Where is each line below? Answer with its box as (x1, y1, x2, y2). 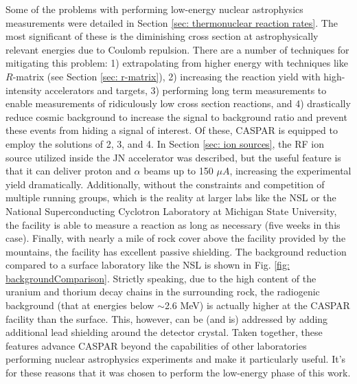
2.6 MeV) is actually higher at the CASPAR (164, 298, 350, 313)
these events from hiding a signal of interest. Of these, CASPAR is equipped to (5, 123, 338, 137)
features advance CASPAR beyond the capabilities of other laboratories (5, 338, 307, 352)
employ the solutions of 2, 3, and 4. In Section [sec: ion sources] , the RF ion (5, 136, 324, 150)
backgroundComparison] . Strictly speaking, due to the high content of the (5, 271, 316, 285)
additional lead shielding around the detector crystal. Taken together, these (5, 325, 323, 339)
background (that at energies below (5, 298, 154, 313)
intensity (5, 82, 42, 97)
